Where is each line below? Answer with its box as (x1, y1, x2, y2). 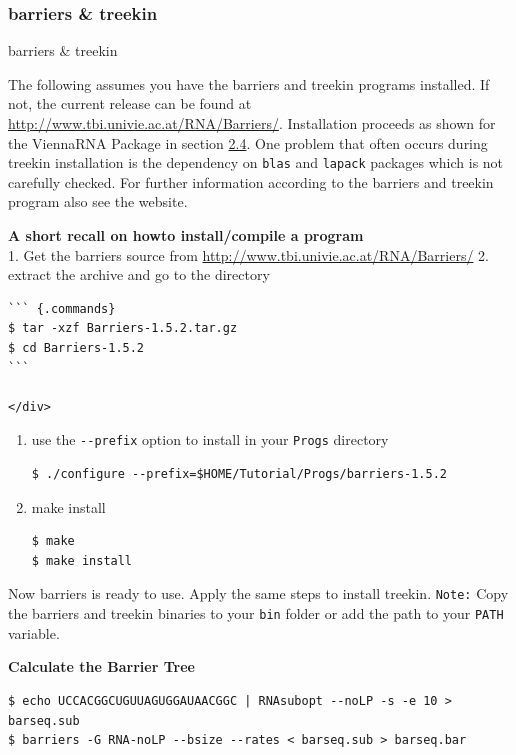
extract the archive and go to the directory (8, 264, 270, 285)
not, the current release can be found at (8, 93, 252, 114)
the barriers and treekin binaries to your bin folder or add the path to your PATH (8, 603, 504, 624)
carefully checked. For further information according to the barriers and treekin (8, 171, 494, 192)
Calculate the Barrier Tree (8, 656, 195, 677)
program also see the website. (8, 191, 188, 212)
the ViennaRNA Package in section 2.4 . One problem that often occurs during (8, 132, 488, 153)
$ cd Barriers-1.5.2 (8, 341, 145, 355)
